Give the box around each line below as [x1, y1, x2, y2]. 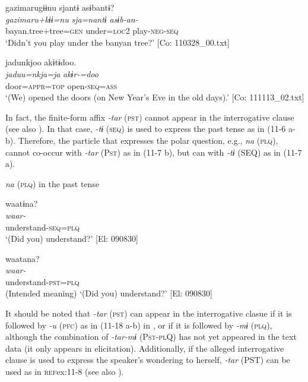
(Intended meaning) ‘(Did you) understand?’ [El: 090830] [5, 287, 213, 299]
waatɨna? [5, 197, 38, 210]
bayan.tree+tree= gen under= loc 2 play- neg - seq [5, 24, 179, 37]
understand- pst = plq [5, 275, 80, 288]
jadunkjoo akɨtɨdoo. [5, 56, 77, 68]
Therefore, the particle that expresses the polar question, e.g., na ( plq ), [18, 134, 278, 146]
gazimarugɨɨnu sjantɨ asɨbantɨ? [5, 1, 115, 13]
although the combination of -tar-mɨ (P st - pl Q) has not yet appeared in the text [5, 330, 297, 343]
